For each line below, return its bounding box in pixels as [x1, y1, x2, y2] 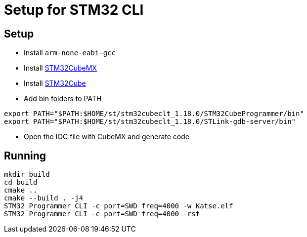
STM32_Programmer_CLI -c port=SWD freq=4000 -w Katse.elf [4, 202, 233, 210]
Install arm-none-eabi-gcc [24, 48, 116, 57]
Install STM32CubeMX [24, 64, 97, 73]
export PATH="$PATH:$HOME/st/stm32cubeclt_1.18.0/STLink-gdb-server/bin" [4, 118, 296, 126]
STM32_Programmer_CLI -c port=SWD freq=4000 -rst [4, 210, 200, 218]
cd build [4, 178, 38, 187]
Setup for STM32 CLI [4, 1, 144, 18]
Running [4, 149, 46, 162]
